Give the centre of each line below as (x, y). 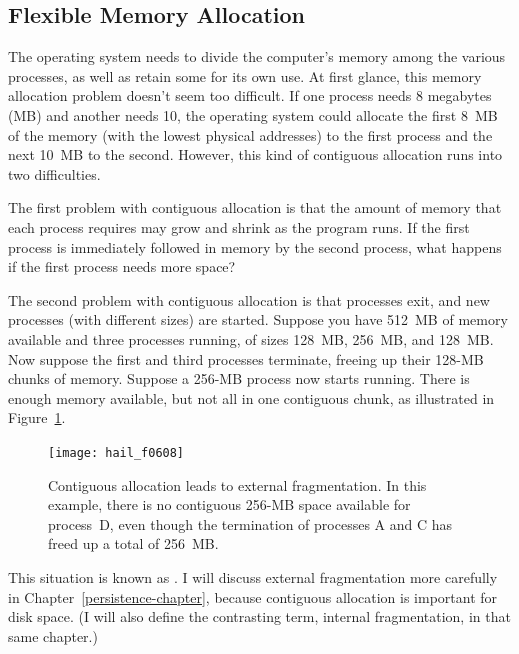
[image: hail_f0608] (116, 452)
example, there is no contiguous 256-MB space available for (229, 504)
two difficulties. (54, 173)
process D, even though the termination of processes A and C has (250, 523)
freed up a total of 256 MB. (133, 543)
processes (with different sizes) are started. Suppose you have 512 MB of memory (258, 319)
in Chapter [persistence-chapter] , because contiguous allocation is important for (253, 596)
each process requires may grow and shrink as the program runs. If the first (239, 226)
